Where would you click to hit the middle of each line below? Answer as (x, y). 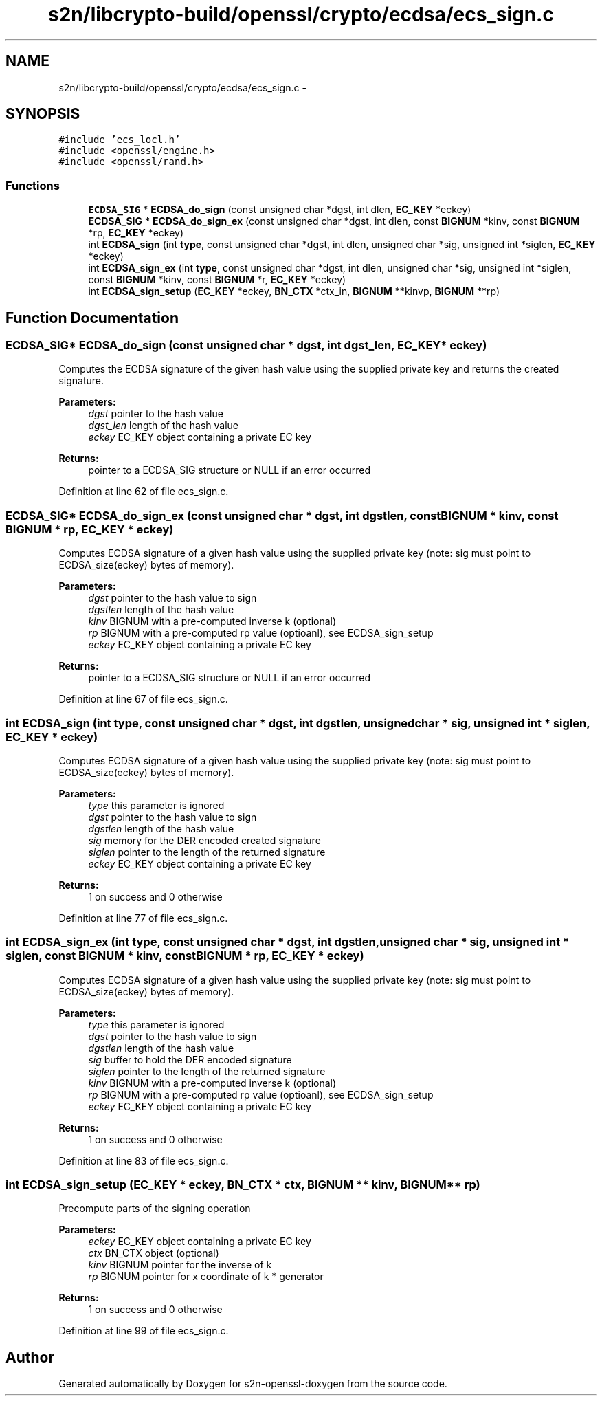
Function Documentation (92, 318)
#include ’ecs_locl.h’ (120, 140)
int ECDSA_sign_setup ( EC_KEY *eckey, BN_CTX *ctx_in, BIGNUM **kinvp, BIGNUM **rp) (294, 291)
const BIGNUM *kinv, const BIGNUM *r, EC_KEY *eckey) (217, 280)
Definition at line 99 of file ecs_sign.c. (144, 1331)
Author (30, 1357)
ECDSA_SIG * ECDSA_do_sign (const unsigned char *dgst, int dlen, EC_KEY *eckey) (280, 210)
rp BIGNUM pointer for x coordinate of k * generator (206, 1277)
